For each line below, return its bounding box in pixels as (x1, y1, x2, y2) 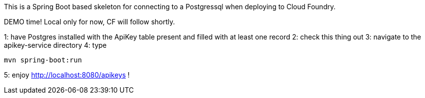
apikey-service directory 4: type (4, 41, 107, 49)
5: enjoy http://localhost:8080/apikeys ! (4, 71, 130, 79)
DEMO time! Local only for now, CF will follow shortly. (4, 18, 175, 26)
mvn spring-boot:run (4, 56, 82, 64)
